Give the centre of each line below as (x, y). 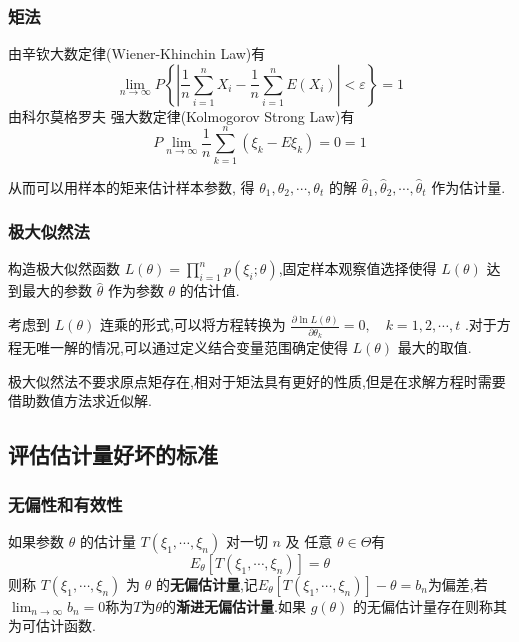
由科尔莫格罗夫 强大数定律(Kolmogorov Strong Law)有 (181, 115)
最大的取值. (434, 347)
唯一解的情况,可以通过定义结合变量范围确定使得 (191, 347)
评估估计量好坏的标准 (113, 454)
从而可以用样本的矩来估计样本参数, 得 (131, 186)
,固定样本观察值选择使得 (357, 268)
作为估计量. (468, 186)
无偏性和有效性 (65, 503)
